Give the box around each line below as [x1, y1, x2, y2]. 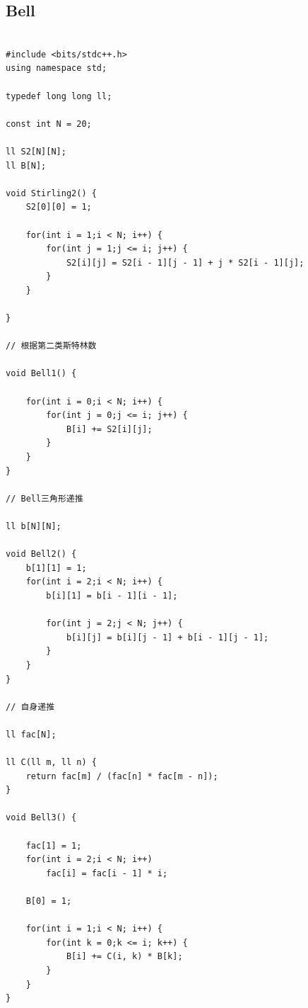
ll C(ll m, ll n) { [6, 757, 97, 768]
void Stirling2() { [6, 188, 97, 198]
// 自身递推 [6, 701, 55, 712]
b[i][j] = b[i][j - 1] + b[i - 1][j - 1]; [66, 632, 269, 642]
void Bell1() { [6, 368, 77, 379]
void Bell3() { [6, 812, 77, 823]
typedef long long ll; [6, 91, 112, 101]
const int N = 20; [6, 118, 92, 129]
